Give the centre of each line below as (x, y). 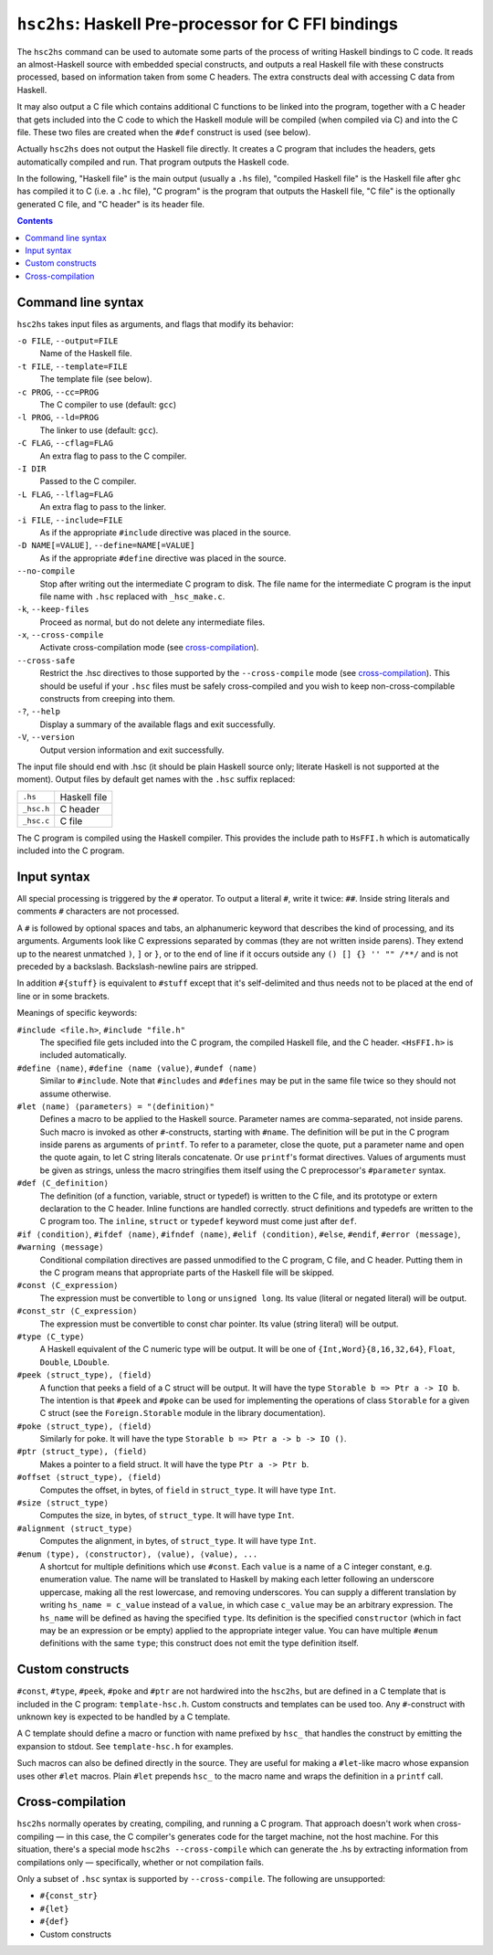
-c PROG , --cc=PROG (58, 392)
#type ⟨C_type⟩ (51, 1337)
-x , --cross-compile (60, 635)
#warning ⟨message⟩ (60, 1247)
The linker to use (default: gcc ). (99, 430)
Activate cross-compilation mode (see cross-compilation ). (149, 648)
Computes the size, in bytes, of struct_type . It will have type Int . (167, 1516)
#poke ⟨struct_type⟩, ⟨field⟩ (84, 1426)
